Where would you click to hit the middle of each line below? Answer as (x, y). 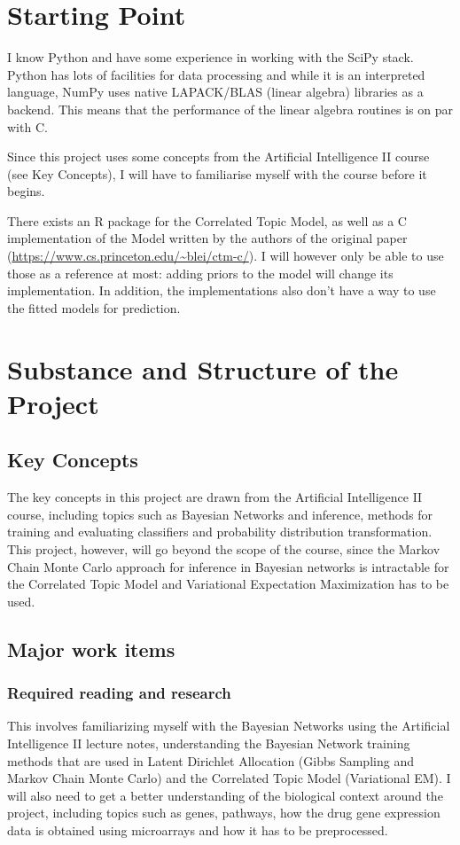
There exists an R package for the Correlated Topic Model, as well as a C (207, 220)
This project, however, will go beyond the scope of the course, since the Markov (224, 548)
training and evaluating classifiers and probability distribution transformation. (220, 532)
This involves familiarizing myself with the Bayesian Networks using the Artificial (229, 726)
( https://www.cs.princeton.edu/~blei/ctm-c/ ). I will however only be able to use (226, 256)
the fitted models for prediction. (94, 307)
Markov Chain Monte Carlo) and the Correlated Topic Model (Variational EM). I (229, 778)
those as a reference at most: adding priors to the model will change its (200, 273)
